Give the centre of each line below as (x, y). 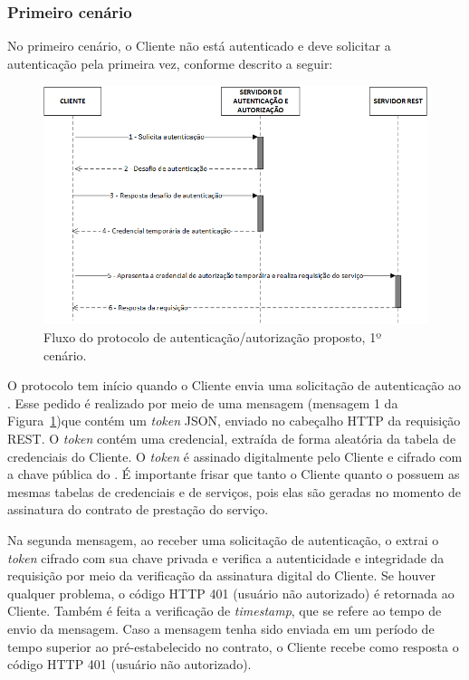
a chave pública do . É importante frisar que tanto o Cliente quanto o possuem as (234, 474)
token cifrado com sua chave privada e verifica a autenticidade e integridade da (226, 557)
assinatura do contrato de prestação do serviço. (138, 509)
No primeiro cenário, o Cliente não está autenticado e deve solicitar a (199, 46)
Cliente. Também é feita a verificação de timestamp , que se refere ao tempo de (225, 611)
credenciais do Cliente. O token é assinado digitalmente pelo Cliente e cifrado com (235, 456)
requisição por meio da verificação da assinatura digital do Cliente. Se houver (221, 575)
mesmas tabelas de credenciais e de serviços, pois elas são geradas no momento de (234, 491)
